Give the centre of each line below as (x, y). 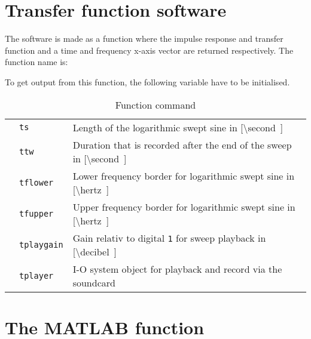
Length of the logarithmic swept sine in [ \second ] (178, 127)
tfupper (36, 213)
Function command (155, 104)
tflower (36, 182)
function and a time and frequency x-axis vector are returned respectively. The (149, 50)
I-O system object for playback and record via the (177, 269)
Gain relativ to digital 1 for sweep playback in (169, 238)
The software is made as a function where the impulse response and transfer (144, 38)
